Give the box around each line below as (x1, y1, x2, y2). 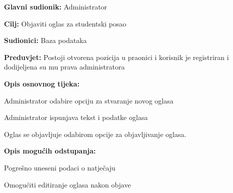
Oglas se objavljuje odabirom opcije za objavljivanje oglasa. (4, 128, 186, 139)
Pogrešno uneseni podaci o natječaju (4, 162, 115, 172)
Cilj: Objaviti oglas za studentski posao (4, 18, 126, 28)
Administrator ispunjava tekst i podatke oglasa (4, 112, 148, 122)
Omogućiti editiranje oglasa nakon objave (4, 179, 131, 189)
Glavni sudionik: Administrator (4, 1, 107, 11)
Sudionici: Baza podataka (4, 35, 87, 45)
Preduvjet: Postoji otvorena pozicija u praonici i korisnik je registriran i (4, 51, 229, 62)
